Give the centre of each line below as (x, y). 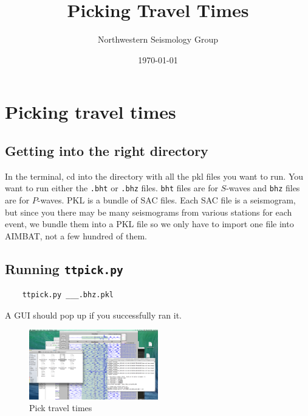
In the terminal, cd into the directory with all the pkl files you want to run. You (154, 176)
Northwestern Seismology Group (158, 39)
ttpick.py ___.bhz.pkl (68, 295)
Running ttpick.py (64, 268)
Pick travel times (61, 408)
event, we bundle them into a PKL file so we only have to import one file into (149, 224)
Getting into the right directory (107, 150)
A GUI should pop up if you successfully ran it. (93, 315)
